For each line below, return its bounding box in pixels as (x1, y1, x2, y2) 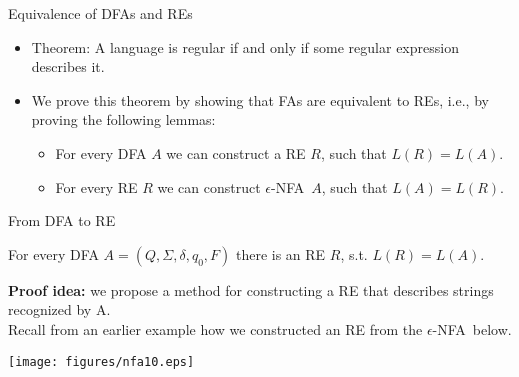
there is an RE (235, 243, 326, 264)
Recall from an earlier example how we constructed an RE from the (8, 318, 423, 339)
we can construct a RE (166, 142, 306, 163)
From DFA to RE (8, 210, 116, 231)
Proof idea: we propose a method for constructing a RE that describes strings (8, 279, 494, 300)
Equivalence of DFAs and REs (8, 3, 193, 23)
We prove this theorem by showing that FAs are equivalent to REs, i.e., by (31, 89, 489, 110)
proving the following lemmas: (31, 109, 216, 130)
